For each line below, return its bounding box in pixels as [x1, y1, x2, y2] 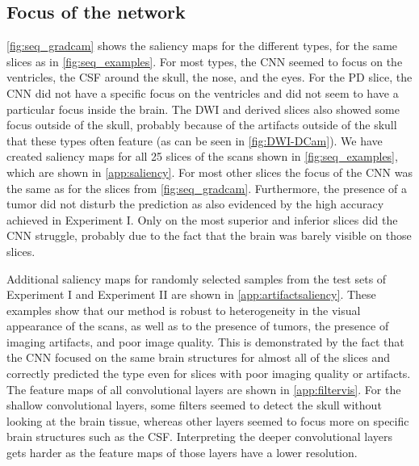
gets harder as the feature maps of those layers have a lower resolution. [6, 444, 358, 461]
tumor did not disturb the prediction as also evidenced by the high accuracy [6, 195, 384, 212]
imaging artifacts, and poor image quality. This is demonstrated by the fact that [6, 333, 404, 350]
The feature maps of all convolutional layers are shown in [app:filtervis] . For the [6, 380, 401, 397]
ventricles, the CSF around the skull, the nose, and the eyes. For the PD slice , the [6, 69, 413, 86]
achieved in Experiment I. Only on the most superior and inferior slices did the [6, 211, 398, 228]
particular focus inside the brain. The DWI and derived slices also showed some [6, 100, 400, 117]
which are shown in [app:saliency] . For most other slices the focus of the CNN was [6, 163, 413, 180]
